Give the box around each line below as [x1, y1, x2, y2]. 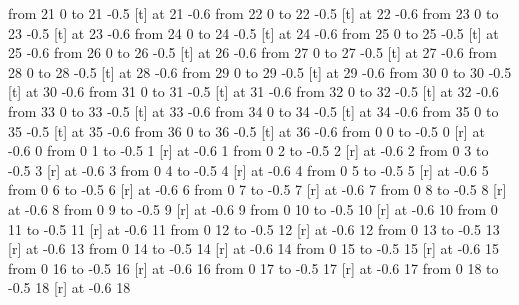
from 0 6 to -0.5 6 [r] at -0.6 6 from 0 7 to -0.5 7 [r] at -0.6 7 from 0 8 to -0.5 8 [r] [8, 179, 507, 200]
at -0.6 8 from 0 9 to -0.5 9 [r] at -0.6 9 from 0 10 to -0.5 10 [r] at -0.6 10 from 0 [8, 198, 498, 219]
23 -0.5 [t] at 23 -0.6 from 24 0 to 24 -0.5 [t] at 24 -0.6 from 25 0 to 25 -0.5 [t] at [8, 22, 499, 43]
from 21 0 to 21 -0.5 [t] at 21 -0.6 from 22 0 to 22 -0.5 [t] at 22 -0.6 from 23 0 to [8, 3, 499, 23]
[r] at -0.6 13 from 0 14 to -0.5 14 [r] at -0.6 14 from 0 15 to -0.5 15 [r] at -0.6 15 [8, 238, 499, 259]
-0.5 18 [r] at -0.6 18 [8, 277, 131, 298]
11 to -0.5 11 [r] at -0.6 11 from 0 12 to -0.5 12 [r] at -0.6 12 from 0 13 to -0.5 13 [8, 218, 500, 239]
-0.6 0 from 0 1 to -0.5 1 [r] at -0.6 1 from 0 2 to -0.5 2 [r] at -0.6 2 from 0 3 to [8, 140, 489, 161]
